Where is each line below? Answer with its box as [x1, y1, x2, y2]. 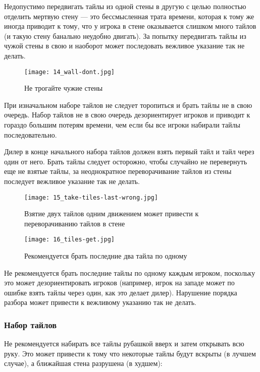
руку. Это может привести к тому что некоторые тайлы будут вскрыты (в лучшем [4, 348, 256, 358]
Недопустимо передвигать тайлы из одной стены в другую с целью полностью [4, 1, 246, 11]
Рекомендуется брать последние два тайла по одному [24, 251, 187, 261]
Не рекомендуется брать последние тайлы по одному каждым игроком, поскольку [4, 267, 255, 278]
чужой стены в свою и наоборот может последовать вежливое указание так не [4, 40, 245, 51]
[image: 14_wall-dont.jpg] [24, 68, 115, 76]
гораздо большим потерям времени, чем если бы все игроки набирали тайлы [4, 119, 240, 130]
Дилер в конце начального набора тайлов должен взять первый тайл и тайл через [4, 146, 254, 157]
